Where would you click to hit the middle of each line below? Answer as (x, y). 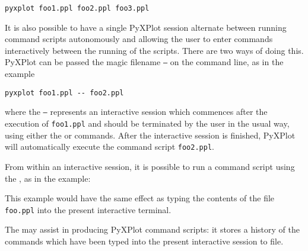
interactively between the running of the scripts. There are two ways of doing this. (154, 50)
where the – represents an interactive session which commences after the (136, 112)
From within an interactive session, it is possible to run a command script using (150, 166)
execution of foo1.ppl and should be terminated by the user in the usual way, (147, 123)
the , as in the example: (48, 178)
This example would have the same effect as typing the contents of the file (140, 198)
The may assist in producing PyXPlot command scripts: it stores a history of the (152, 229)
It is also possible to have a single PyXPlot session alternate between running (146, 27)
